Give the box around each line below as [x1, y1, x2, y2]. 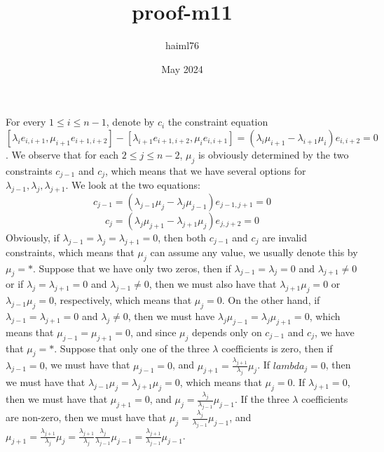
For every [6, 114, 46, 129]
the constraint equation [167, 114, 268, 129]
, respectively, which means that [53, 293, 192, 307]
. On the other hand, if [221, 293, 320, 307]
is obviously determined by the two [198, 147, 349, 161]
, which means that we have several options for [105, 163, 306, 178]
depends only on [192, 324, 262, 339]
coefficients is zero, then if [221, 340, 333, 355]
